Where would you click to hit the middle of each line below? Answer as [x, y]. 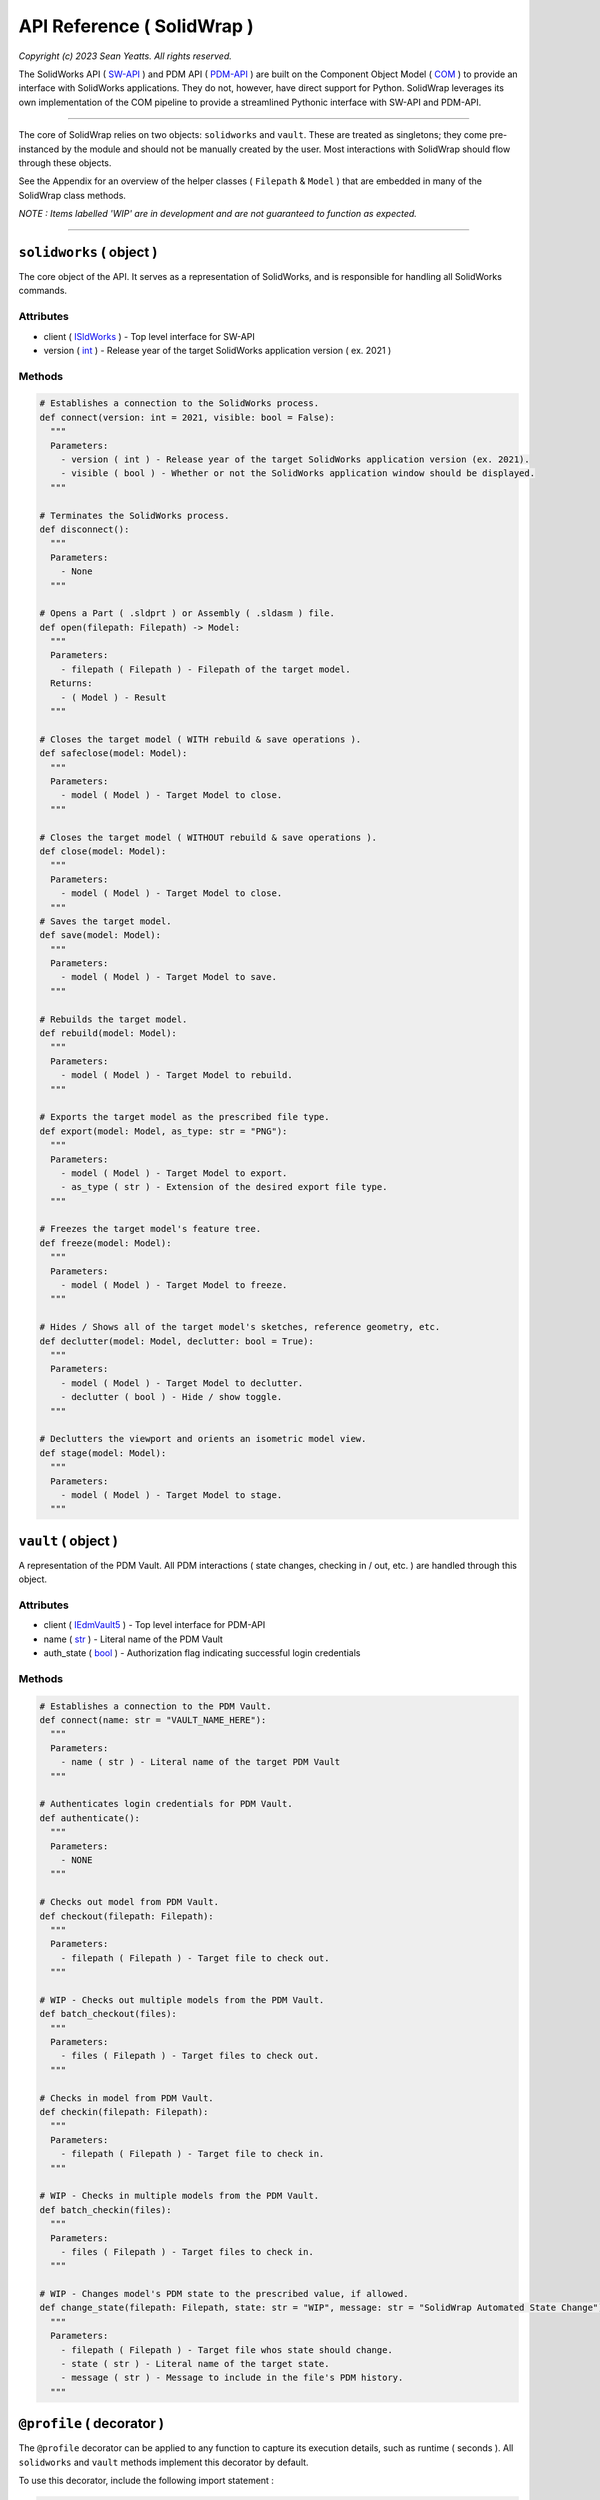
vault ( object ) [68, 1540]
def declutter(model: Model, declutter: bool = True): [176, 1341]
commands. [43, 291]
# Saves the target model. [105, 921]
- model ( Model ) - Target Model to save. [168, 977]
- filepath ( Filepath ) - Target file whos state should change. [227, 2349]
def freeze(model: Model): [105, 1243]
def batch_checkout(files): [108, 2014]
